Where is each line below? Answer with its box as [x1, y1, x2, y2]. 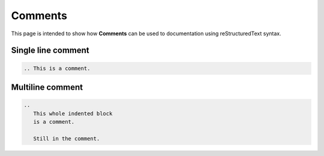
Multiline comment [11, 82, 83, 92]
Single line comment [11, 45, 89, 56]
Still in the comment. [33, 135, 100, 142]
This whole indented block [33, 110, 113, 117]
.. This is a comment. [23, 65, 91, 72]
